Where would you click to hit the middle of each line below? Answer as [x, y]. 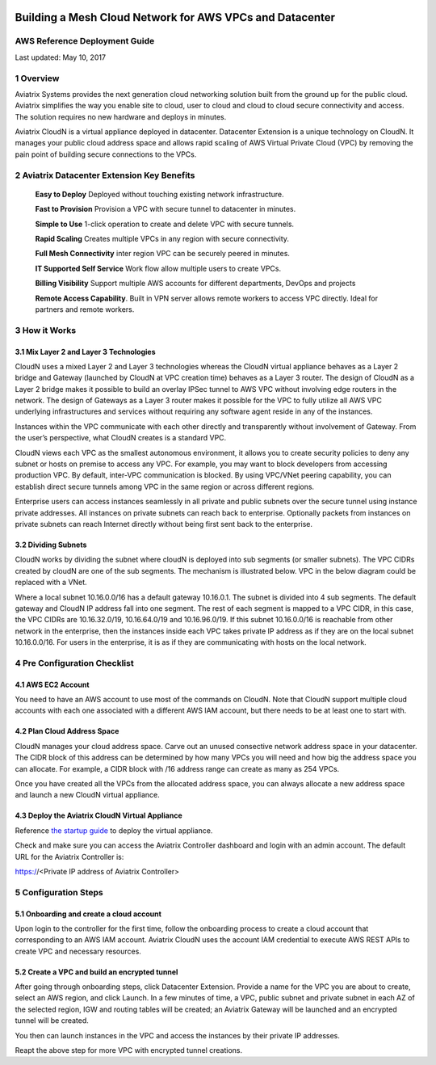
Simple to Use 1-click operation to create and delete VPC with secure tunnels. [165, 224]
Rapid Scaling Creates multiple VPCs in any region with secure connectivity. [162, 238]
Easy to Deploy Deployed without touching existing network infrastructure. [159, 194]
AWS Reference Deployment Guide [85, 41]
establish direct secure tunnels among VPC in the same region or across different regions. [165, 486]
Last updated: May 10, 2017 [61, 57]
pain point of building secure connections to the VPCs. [106, 154]
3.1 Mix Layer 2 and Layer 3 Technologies [85, 351]
